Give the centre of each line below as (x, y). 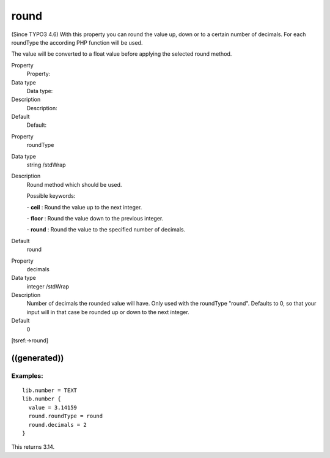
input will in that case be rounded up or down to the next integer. (108, 312)
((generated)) (38, 358)
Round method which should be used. (74, 184)
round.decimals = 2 (57, 425)
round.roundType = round (66, 416)
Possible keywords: (51, 196)
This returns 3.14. (33, 447)
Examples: (27, 375)
